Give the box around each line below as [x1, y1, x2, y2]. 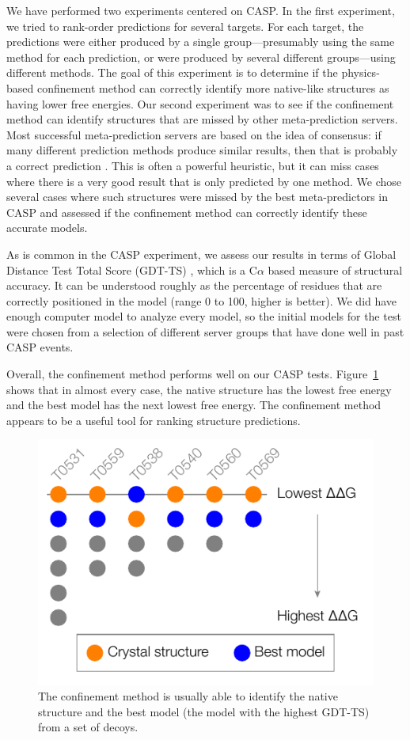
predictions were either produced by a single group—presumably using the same [6, 33, 395, 50]
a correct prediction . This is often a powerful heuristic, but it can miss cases [6, 157, 379, 173]
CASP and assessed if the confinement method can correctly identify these [6, 203, 367, 220]
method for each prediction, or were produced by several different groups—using [6, 48, 396, 65]
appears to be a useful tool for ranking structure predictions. [6, 412, 301, 428]
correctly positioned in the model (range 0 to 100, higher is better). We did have [6, 292, 397, 309]
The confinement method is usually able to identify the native [38, 688, 338, 704]
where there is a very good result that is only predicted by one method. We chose [6, 173, 402, 189]
